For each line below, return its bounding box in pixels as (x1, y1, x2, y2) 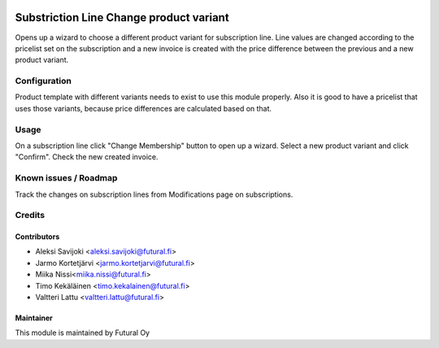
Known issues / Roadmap (15, 172, 118, 184)
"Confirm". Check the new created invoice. (15, 152, 159, 162)
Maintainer (15, 313, 53, 323)
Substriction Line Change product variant (15, 11, 229, 24)
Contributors (15, 232, 60, 241)
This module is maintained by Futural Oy (15, 328, 150, 337)
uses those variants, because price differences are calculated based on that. (15, 103, 272, 113)
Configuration (15, 76, 72, 87)
